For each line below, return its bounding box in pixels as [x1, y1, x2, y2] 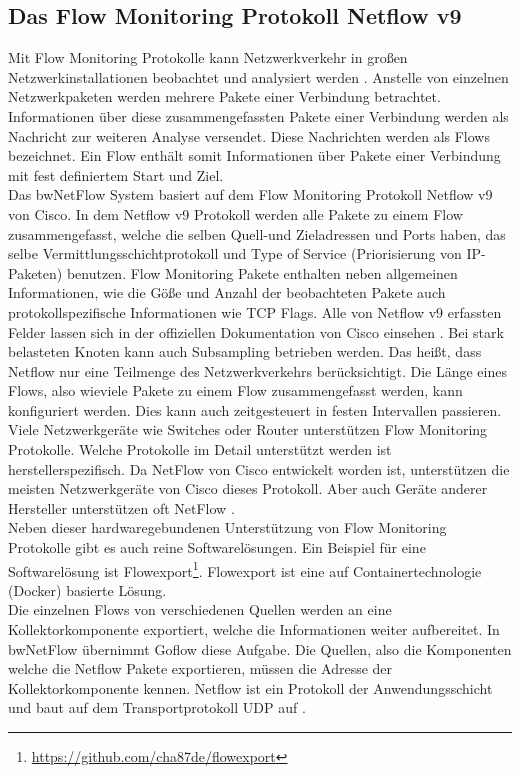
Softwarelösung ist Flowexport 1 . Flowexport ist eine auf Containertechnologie [8, 557, 482, 581]
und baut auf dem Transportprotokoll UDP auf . [8, 697, 306, 718]
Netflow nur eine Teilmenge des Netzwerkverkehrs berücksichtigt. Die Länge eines [8, 360, 507, 381]
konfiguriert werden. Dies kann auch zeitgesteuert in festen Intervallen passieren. [8, 399, 502, 420]
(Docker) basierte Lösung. [8, 579, 167, 600]
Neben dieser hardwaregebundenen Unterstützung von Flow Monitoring [8, 517, 447, 538]
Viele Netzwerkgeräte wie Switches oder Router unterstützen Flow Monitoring [8, 419, 488, 440]
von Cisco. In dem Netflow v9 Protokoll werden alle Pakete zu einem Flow [8, 203, 463, 224]
